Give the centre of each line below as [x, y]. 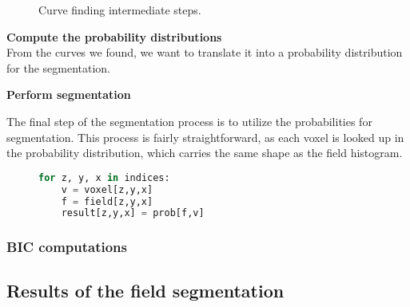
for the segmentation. [59, 67]
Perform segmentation [69, 94]
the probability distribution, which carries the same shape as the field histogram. [205, 153]
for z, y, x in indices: [104, 177]
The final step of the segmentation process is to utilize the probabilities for [189, 121]
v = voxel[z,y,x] [107, 189]
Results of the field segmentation [145, 291]
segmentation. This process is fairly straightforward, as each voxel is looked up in [205, 137]
